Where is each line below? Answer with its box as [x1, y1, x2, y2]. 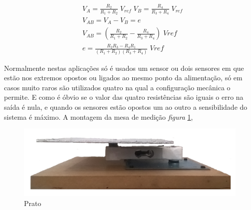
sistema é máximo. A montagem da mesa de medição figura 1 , [4, 111, 193, 122]
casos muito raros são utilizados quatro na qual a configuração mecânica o [4, 82, 231, 92]
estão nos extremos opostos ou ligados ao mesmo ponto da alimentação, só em [4, 72, 243, 83]
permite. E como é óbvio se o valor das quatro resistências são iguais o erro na [4, 92, 244, 102]
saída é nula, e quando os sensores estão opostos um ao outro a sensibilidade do [4, 101, 248, 112]
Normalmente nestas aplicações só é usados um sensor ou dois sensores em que [4, 62, 244, 73]
